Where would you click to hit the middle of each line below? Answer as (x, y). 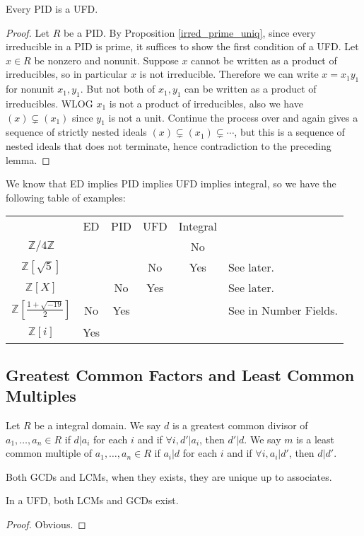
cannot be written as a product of (264, 60)
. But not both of (118, 89)
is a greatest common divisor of (240, 425)
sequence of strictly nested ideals (76, 132)
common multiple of (49, 453)
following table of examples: (66, 197)
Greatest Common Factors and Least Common (180, 374)
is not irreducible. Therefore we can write (229, 74)
